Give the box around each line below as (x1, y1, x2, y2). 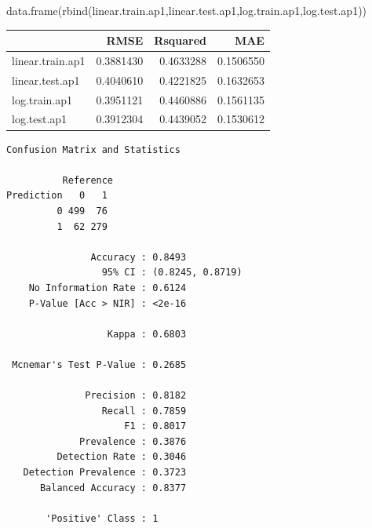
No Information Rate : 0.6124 (28, 282, 187, 293)
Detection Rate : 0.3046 (57, 451, 187, 463)
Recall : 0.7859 (101, 405, 187, 417)
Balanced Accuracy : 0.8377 (39, 482, 187, 493)
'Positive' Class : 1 (46, 512, 159, 524)
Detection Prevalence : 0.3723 (23, 467, 187, 479)
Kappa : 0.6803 (107, 328, 187, 340)
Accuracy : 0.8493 (90, 251, 187, 263)
